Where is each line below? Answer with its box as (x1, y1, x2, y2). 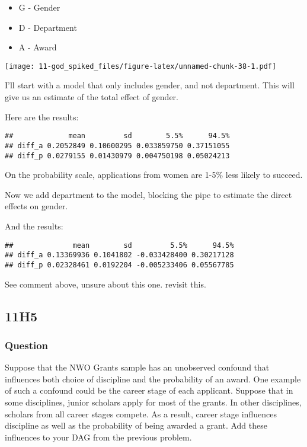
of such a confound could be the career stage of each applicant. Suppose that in (5, 384, 293, 397)
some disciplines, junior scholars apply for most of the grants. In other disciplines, (5, 395, 302, 408)
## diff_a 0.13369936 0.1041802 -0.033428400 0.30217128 (5, 251, 234, 260)
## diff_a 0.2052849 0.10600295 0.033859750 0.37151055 (5, 141, 230, 150)
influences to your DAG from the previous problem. (5, 430, 192, 443)
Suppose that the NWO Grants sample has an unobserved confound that (5, 361, 270, 373)
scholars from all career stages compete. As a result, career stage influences (5, 407, 277, 420)
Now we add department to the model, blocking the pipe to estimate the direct (5, 188, 292, 200)
